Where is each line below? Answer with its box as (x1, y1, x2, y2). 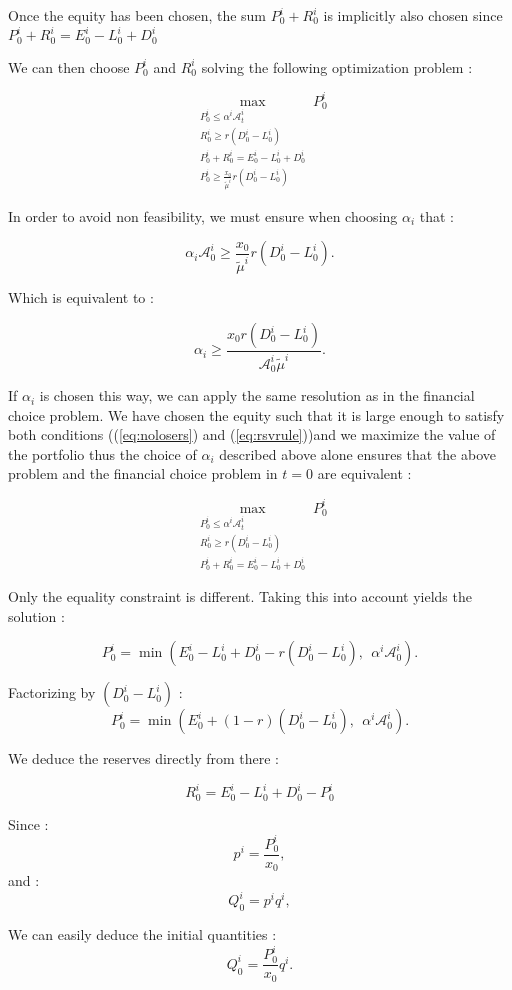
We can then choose (8, 56, 130, 77)
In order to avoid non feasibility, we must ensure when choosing (8, 205, 398, 226)
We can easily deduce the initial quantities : (8, 924, 277, 945)
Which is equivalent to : (8, 287, 154, 308)
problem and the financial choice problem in (8, 463, 278, 484)
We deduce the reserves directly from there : (8, 748, 279, 769)
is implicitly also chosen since (323, 5, 503, 25)
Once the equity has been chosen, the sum (8, 5, 267, 25)
